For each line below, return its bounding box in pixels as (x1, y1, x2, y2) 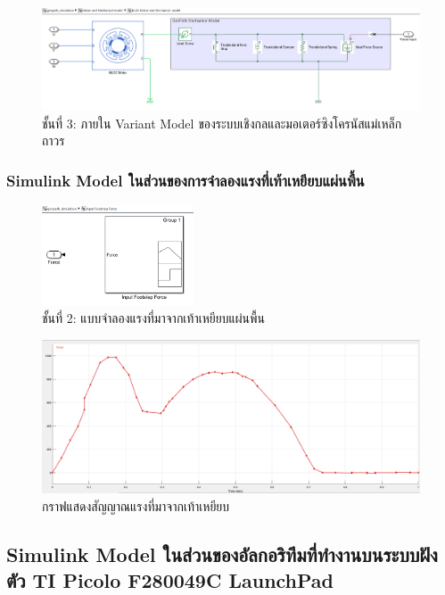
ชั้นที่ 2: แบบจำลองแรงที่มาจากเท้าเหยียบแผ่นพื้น (42, 309, 265, 327)
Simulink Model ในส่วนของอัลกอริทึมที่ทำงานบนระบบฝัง (6, 540, 438, 567)
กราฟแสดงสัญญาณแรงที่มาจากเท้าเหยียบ (42, 496, 230, 515)
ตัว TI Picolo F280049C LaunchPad (6, 566, 334, 593)
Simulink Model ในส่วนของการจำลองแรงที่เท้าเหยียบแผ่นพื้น (6, 169, 365, 191)
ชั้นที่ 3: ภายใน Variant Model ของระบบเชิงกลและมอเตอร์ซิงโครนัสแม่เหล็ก (42, 113, 402, 132)
